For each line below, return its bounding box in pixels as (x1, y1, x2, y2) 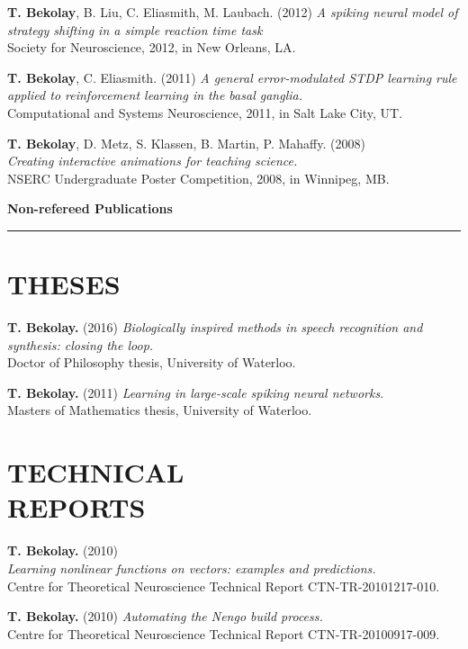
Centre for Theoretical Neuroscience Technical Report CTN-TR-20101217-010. (7, 576, 440, 595)
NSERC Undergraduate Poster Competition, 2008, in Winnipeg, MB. (7, 168, 390, 187)
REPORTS (7, 489, 146, 526)
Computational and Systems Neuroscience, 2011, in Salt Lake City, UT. (7, 103, 403, 122)
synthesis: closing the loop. (7, 335, 154, 354)
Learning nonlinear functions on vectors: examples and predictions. (7, 558, 376, 577)
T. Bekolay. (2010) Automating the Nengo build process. (7, 607, 323, 626)
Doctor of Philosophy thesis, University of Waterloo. (7, 353, 296, 372)
